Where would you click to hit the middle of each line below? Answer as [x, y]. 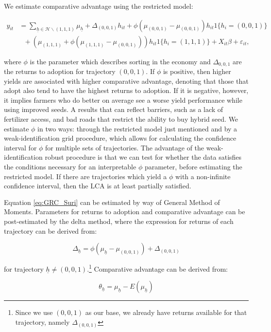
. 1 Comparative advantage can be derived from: [158, 268]
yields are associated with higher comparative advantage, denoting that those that [126, 81]
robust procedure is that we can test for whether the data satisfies [143, 157]
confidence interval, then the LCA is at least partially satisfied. [98, 186]
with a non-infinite [203, 176]
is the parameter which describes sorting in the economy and [120, 61]
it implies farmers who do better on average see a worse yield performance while [123, 100]
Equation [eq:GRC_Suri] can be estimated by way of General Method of [112, 202]
